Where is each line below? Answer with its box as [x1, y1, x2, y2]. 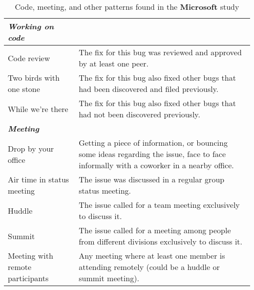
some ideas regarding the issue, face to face [79, 148, 226, 159]
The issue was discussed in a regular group [79, 174, 225, 185]
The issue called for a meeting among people [79, 224, 231, 236]
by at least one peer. [79, 58, 148, 69]
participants [8, 272, 49, 284]
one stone [8, 83, 40, 94]
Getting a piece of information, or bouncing [79, 137, 228, 148]
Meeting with [8, 250, 53, 261]
